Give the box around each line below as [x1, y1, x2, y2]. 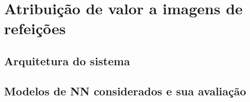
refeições [4, 18, 66, 39]
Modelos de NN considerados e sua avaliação [4, 83, 246, 98]
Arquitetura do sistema [4, 53, 130, 68]
